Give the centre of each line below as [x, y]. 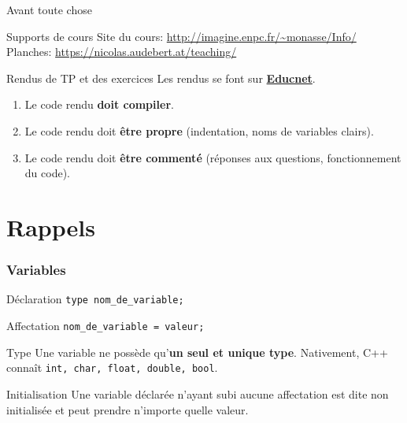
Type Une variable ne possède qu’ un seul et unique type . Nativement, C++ [197, 352]
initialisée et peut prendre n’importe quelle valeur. [128, 409]
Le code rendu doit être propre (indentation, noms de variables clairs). [199, 130]
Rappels [51, 226]
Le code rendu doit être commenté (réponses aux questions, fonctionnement [213, 157]
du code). [47, 173]
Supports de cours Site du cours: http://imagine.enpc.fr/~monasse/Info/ [181, 36]
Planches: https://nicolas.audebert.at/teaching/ [122, 52]
